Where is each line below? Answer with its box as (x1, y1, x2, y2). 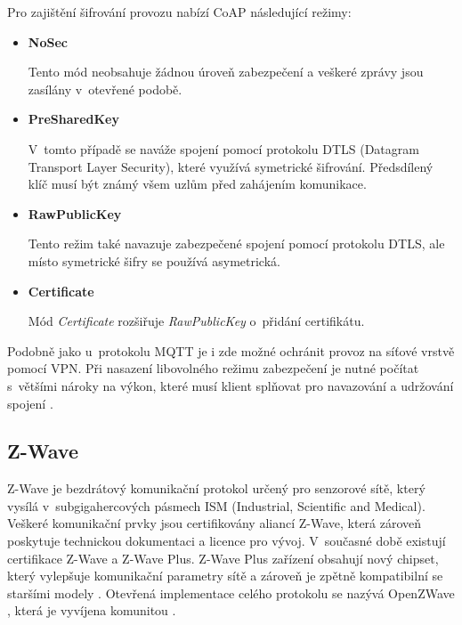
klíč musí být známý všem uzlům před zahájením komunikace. (28, 175, 367, 193)
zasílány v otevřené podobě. (28, 79, 182, 98)
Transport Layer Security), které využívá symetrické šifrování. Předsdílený (28, 157, 434, 175)
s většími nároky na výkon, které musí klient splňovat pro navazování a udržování (7, 376, 454, 394)
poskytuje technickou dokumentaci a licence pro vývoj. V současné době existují (7, 532, 446, 550)
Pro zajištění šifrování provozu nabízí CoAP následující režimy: (7, 3, 352, 20)
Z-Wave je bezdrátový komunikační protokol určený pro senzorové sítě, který (7, 479, 426, 498)
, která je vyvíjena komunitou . (7, 601, 176, 620)
